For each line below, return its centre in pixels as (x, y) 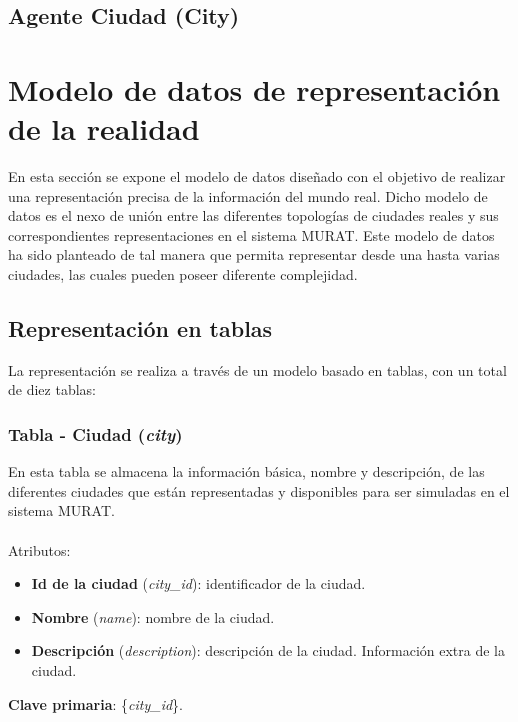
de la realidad (104, 128)
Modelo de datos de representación (254, 88)
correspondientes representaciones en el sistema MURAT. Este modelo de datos (251, 234)
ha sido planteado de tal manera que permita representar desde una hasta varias (254, 254)
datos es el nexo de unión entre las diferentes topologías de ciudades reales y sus (253, 215)
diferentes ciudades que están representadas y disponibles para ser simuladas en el (259, 490)
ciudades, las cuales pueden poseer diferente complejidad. (183, 274)
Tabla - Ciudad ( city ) (95, 433)
